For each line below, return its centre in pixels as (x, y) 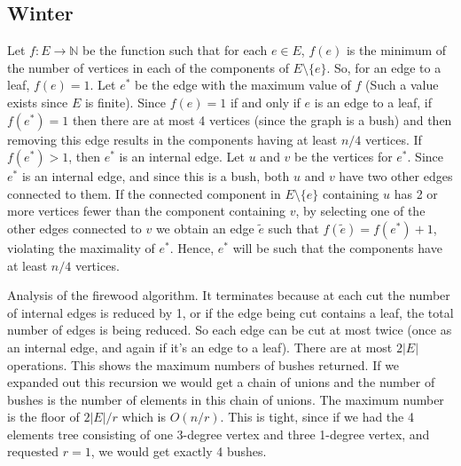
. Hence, (192, 247)
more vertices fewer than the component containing (147, 211)
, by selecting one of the (360, 211)
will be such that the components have (337, 247)
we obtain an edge (205, 228)
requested (33, 451)
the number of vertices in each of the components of (148, 67)
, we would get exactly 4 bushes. (179, 451)
